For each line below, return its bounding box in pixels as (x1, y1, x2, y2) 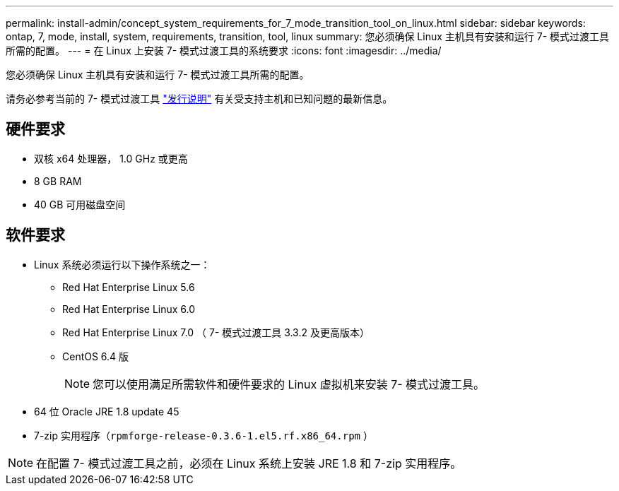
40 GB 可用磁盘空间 (34, 198, 126, 211)
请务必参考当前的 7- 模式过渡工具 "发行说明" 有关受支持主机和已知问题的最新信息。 (6, 93, 393, 105)
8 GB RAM (34, 174, 82, 187)
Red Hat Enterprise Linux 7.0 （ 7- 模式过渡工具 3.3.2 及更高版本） (62, 326, 370, 338)
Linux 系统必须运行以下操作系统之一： (34, 258, 211, 271)
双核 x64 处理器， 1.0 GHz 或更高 (34, 152, 188, 165)
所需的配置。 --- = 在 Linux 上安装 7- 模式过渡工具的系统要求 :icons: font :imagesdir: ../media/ (6, 45, 442, 57)
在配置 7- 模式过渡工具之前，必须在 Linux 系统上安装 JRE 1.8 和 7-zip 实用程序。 (36, 456, 462, 471)
